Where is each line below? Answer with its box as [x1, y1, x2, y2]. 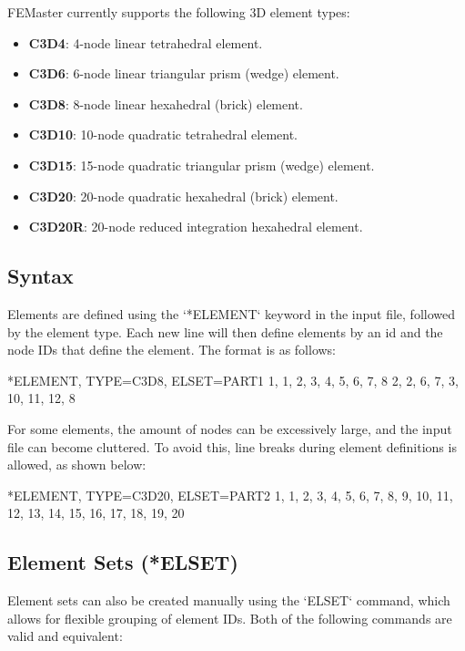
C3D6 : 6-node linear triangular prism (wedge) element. [28, 64, 339, 83]
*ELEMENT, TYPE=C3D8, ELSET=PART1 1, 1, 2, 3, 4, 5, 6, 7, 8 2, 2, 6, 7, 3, [7, 370, 459, 389]
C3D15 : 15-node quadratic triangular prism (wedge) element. [28, 155, 375, 174]
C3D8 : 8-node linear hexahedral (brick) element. [28, 94, 303, 113]
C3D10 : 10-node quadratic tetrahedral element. [28, 125, 298, 144]
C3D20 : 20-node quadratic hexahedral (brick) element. [28, 186, 339, 205]
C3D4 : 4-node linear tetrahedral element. [28, 33, 263, 52]
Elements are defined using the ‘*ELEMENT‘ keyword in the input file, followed [7, 304, 456, 323]
